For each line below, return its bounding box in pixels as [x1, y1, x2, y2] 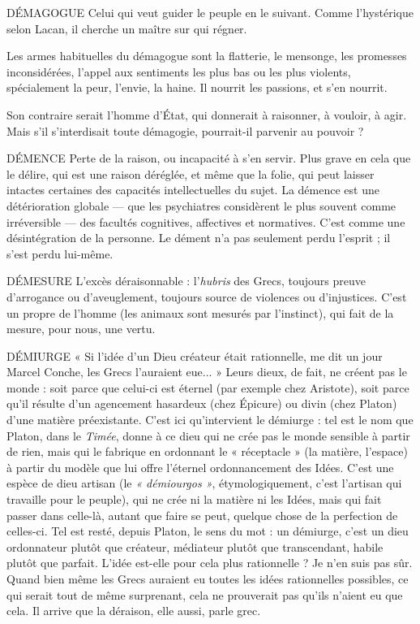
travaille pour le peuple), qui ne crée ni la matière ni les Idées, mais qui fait [6, 491, 382, 508]
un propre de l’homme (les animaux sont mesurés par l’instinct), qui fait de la [6, 304, 394, 321]
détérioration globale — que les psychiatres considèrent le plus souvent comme [6, 197, 396, 214]
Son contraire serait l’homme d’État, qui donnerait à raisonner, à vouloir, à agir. [6, 106, 407, 123]
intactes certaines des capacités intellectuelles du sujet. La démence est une [6, 181, 379, 198]
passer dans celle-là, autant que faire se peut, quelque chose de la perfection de [6, 506, 398, 523]
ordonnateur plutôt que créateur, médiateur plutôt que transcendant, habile [6, 538, 384, 555]
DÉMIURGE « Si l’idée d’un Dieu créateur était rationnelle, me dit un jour [6, 347, 383, 364]
